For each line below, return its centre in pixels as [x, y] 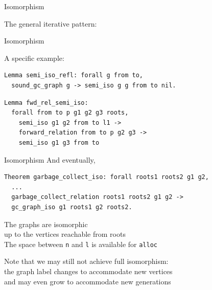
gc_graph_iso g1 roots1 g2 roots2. [72, 207]
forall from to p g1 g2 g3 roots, [70, 113]
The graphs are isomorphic [46, 224]
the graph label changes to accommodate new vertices [88, 271]
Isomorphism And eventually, [50, 159]
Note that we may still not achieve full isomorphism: [86, 261]
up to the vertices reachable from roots [65, 234]
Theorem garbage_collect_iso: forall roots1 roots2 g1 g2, [107, 177]
